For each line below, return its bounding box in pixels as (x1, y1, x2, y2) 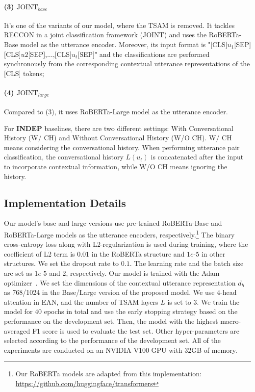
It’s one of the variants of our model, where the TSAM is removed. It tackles (4, 20, 235, 30)
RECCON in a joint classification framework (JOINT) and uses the (4, 29, 207, 40)
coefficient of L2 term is (4, 248, 75, 259)
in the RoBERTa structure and (91, 248, 185, 259)
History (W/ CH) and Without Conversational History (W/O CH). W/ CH (4, 132, 232, 143)
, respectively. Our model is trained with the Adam (66, 268, 220, 278)
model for (4, 306, 33, 316)
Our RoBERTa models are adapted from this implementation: (15, 368, 202, 379)
